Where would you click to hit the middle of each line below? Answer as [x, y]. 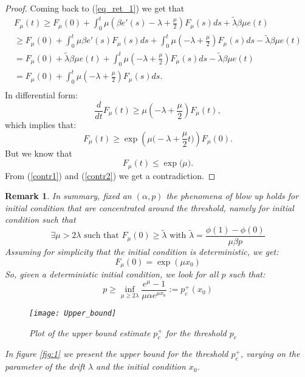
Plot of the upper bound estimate [90, 332]
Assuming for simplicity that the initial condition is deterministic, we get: [142, 252]
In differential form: [41, 94]
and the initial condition [141, 366]
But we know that [39, 153]
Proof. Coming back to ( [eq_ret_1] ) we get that [95, 8]
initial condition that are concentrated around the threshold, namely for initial [149, 207]
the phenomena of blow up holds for [232, 196]
